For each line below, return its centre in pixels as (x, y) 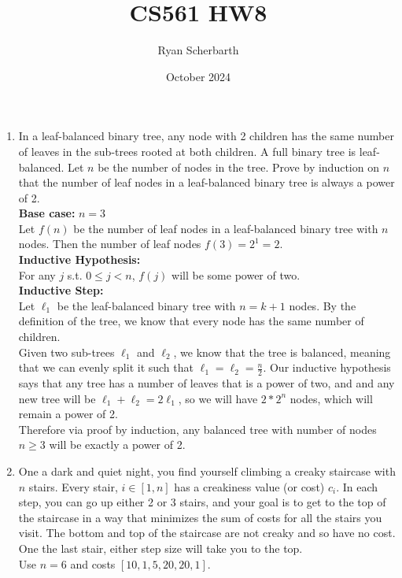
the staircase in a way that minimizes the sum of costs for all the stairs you (200, 517)
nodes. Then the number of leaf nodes (110, 244)
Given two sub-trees (66, 352)
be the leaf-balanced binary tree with (146, 305)
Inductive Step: (61, 290)
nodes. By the (323, 305)
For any (37, 274)
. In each (357, 486)
